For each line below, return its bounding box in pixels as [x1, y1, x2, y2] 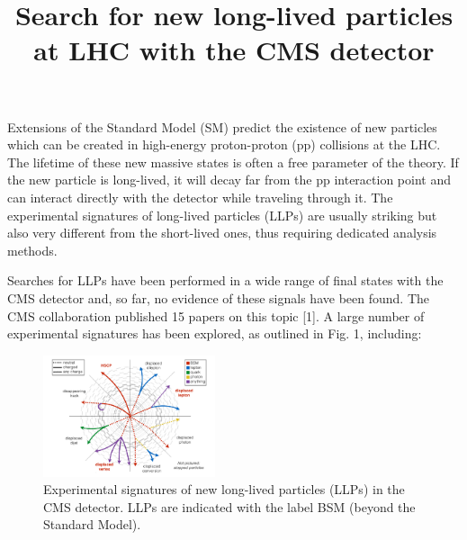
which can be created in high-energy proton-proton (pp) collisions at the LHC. [7, 135, 441, 154]
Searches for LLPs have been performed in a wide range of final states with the [7, 271, 444, 290]
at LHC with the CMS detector [33, 31, 435, 68]
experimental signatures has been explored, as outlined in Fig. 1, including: [7, 324, 422, 343]
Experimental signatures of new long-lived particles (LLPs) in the [43, 480, 405, 499]
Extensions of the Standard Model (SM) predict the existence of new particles [7, 117, 437, 136]
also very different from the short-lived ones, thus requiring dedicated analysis [7, 223, 437, 242]
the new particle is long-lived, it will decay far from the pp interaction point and [7, 170, 451, 189]
